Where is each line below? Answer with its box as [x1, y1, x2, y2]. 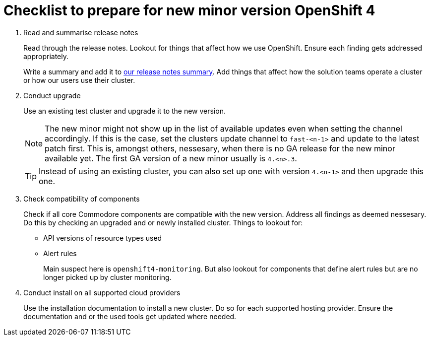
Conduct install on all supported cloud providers [23, 288, 181, 297]
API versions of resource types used [43, 233, 162, 242]
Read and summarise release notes [23, 28, 138, 37]
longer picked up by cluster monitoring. [43, 272, 172, 281]
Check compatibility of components [23, 194, 140, 203]
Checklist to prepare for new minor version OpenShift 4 [3, 2, 375, 19]
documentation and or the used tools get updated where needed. [23, 312, 237, 321]
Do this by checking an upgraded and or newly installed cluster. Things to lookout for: [23, 218, 303, 227]
